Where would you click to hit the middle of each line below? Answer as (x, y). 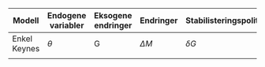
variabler (67, 25)
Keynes (26, 48)
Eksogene (113, 15)
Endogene (67, 15)
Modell (26, 20)
